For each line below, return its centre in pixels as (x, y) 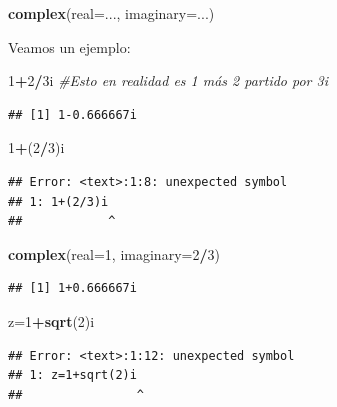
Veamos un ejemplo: (69, 46)
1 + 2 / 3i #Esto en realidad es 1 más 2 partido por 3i (168, 80)
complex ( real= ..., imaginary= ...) (111, 13)
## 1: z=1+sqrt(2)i (72, 375)
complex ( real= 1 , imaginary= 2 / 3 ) (114, 253)
